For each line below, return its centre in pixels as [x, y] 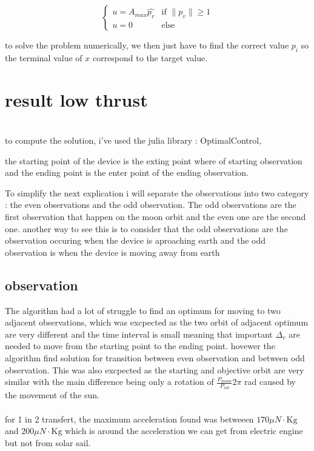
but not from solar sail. [48, 442]
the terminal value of [44, 57]
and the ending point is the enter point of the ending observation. [127, 172]
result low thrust [76, 99]
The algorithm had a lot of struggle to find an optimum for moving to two [143, 310]
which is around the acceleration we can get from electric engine [184, 431]
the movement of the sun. [52, 395]
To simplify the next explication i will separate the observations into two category [157, 192]
